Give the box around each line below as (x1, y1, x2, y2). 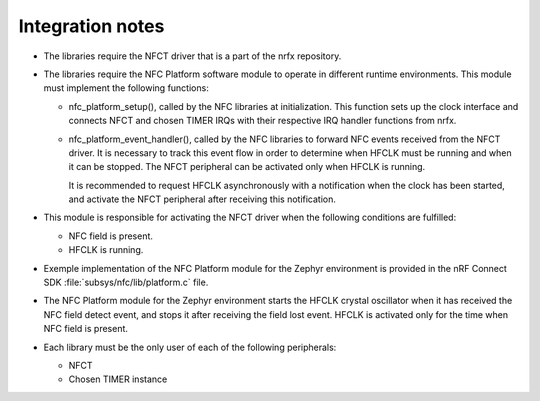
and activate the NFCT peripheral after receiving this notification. (68, 193, 337, 205)
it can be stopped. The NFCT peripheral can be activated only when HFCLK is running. (68, 161, 426, 173)
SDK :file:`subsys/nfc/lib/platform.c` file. (43, 276, 209, 289)
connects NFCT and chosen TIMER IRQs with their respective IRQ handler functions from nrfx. (68, 115, 457, 127)
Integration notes (18, 15, 165, 37)
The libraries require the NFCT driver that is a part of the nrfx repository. (43, 50, 342, 62)
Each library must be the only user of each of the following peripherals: (43, 341, 337, 353)
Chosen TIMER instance (68, 373, 168, 385)
